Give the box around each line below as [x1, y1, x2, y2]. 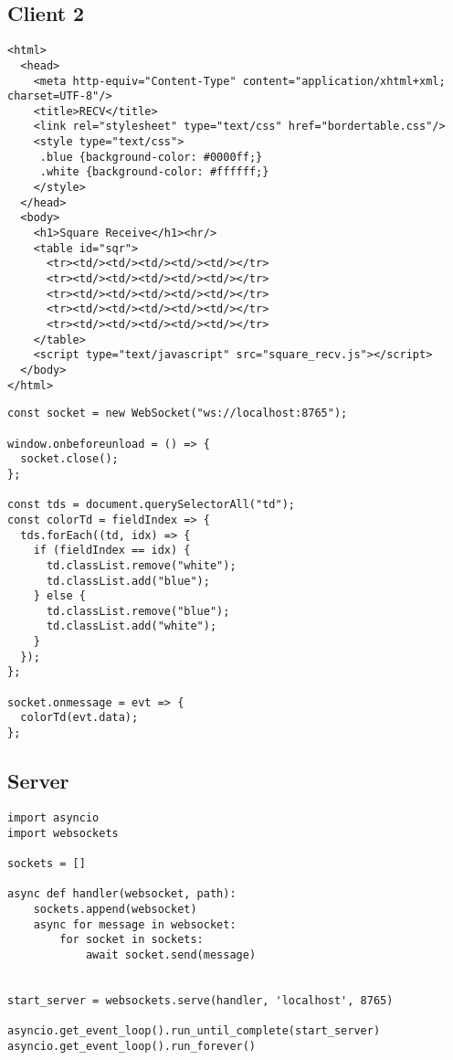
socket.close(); [20, 452, 119, 466]
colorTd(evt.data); [20, 711, 139, 725]
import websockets [7, 826, 119, 840]
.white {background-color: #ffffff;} [39, 165, 269, 179]
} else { [33, 589, 86, 603]
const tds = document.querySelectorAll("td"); [7, 498, 295, 512]
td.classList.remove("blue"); [46, 604, 230, 618]
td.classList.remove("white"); [46, 558, 237, 572]
